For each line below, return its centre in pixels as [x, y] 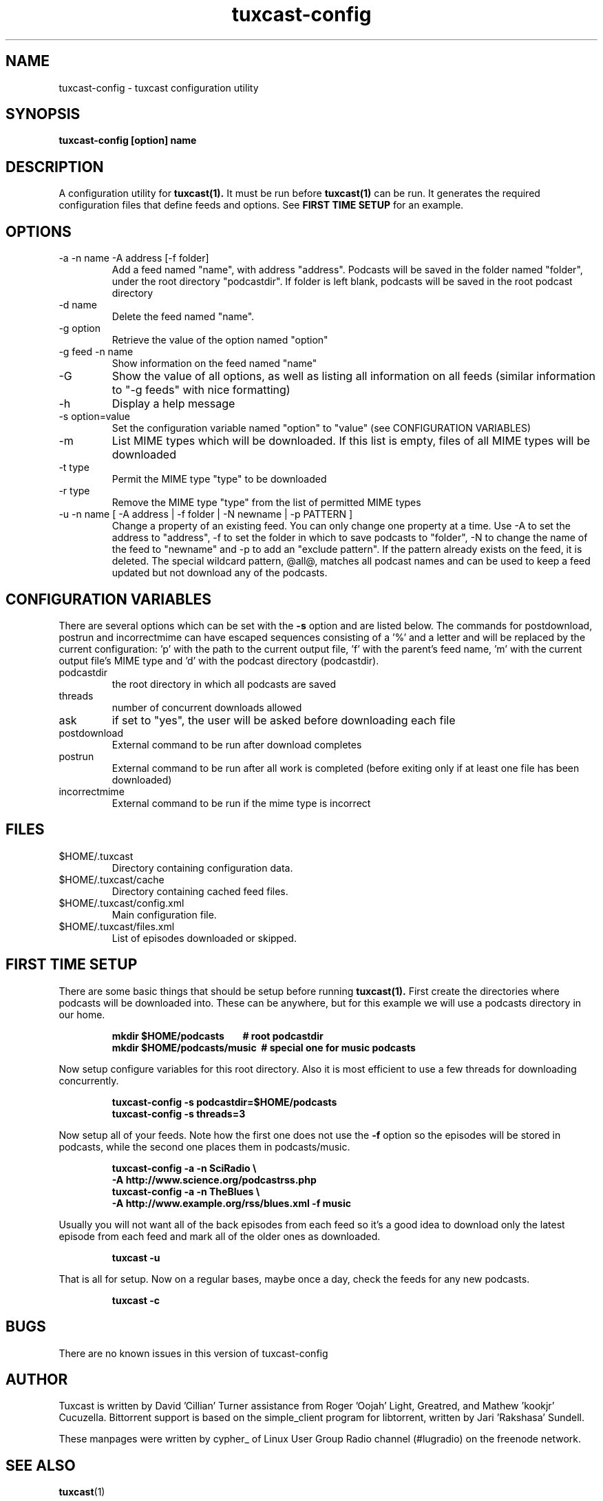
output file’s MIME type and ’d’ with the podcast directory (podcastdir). [219, 660]
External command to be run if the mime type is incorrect [241, 803]
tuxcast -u [136, 1257]
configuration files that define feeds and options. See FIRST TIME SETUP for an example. [261, 205]
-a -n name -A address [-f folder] [134, 258]
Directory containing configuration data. [202, 868]
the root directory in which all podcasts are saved [224, 684]
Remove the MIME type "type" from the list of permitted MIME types [266, 503]
